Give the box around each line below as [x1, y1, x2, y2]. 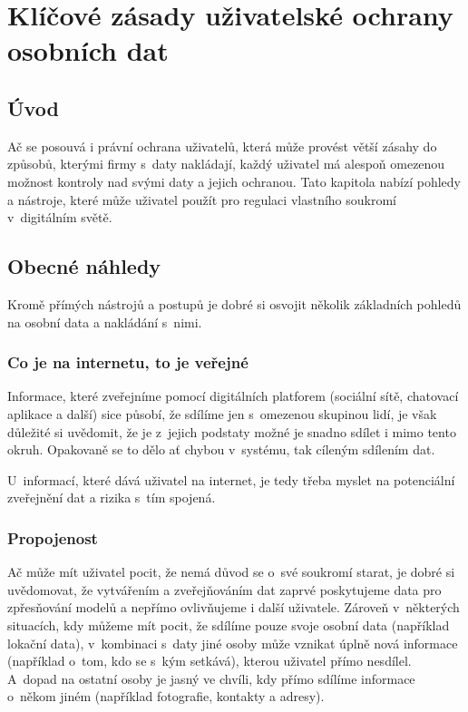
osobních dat [7, 32, 169, 69]
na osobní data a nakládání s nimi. [7, 312, 202, 331]
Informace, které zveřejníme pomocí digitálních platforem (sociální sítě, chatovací [7, 386, 459, 405]
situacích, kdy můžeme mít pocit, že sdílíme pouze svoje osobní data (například [7, 615, 450, 634]
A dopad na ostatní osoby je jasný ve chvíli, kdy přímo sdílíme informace [7, 668, 415, 688]
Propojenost [7, 526, 98, 549]
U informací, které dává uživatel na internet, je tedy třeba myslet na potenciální [7, 470, 455, 489]
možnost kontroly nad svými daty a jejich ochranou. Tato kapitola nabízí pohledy [7, 171, 462, 190]
